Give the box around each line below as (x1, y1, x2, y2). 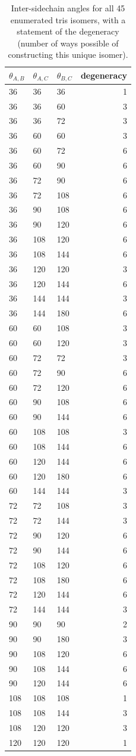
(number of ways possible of (17, 36, 119, 49)
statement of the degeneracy (17, 25, 119, 38)
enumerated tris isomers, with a (10, 13, 126, 26)
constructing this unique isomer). (8, 48, 128, 61)
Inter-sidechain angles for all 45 (11, 2, 125, 14)
